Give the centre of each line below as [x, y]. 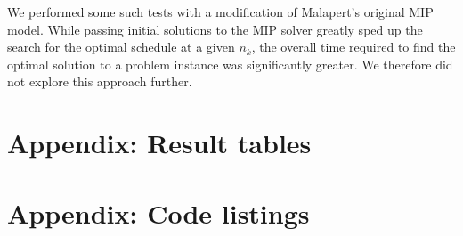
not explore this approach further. [100, 81]
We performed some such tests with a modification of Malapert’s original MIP [220, 12]
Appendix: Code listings [158, 212]
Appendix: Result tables [159, 143]
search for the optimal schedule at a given [121, 47]
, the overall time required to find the [353, 47]
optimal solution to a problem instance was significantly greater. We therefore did [230, 64]
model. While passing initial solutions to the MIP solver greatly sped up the [215, 29]
